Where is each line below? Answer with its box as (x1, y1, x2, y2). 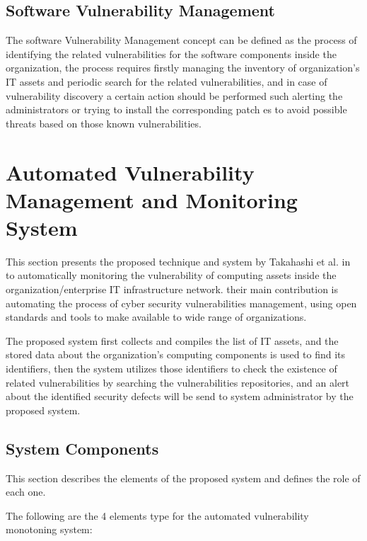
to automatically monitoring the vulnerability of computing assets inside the (6, 268, 337, 283)
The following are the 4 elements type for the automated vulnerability (6, 508, 309, 523)
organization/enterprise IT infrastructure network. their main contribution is (6, 282, 339, 297)
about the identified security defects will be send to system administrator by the (6, 389, 354, 404)
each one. (6, 484, 46, 499)
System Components (6, 437, 159, 459)
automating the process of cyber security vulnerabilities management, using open (6, 295, 357, 310)
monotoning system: (6, 522, 93, 537)
